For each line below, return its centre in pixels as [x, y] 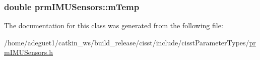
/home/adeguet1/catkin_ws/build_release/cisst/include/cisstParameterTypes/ [127, 42]
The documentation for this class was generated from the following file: [114, 25]
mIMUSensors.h [29, 52]
